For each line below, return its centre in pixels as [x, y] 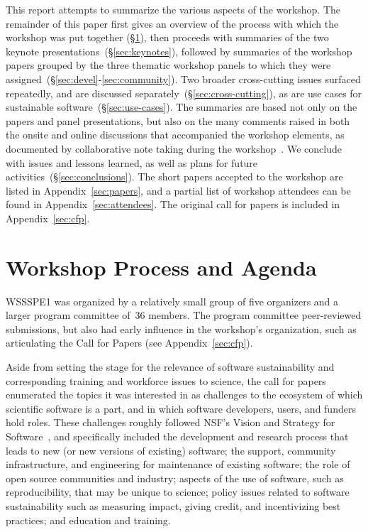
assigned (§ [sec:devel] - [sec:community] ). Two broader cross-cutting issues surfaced [183, 78]
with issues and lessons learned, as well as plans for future [132, 162]
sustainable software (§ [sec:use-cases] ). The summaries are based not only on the [182, 107]
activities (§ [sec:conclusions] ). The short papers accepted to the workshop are [174, 177]
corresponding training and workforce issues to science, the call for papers [166, 380]
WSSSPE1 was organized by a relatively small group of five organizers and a [172, 301]
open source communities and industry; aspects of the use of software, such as [175, 478]
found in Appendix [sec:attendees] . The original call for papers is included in [173, 204]
